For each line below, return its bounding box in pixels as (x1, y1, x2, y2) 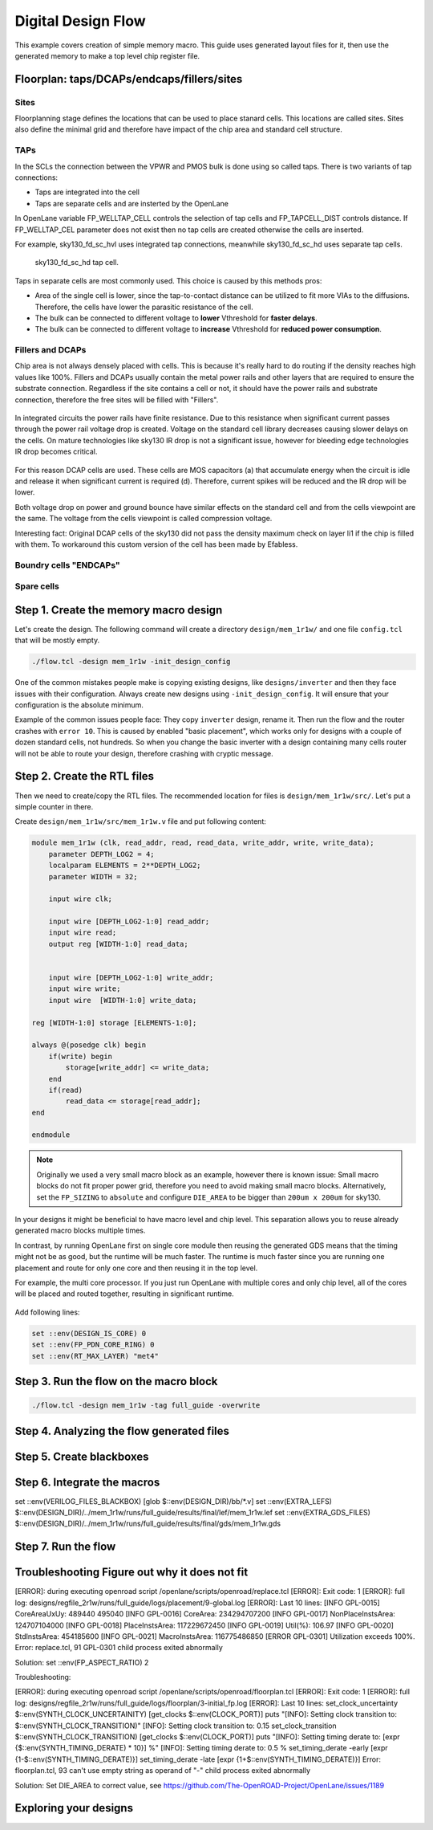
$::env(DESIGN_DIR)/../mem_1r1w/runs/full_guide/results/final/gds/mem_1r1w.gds (14, 1518, 281, 1529)
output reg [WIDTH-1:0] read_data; (48, 939, 188, 948)
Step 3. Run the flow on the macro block (14, 1374, 218, 1388)
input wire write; (48, 984, 121, 993)
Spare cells (14, 581, 59, 592)
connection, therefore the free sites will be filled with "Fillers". (14, 394, 219, 405)
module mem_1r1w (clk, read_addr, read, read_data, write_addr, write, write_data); (31, 838, 374, 847)
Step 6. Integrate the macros (14, 1475, 160, 1489)
